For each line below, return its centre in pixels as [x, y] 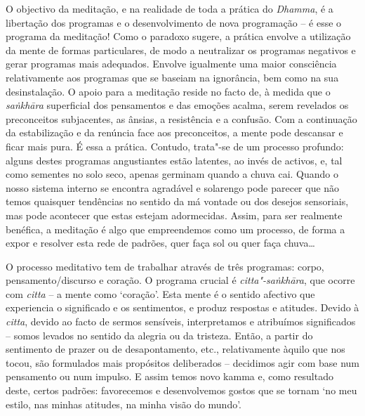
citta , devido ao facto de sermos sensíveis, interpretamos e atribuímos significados [181, 321]
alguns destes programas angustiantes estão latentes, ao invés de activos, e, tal [174, 160]
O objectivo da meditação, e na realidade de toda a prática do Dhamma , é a [170, 8]
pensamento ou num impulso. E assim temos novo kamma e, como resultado [170, 376]
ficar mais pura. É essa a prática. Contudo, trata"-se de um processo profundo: [175, 146]
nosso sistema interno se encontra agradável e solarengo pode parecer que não [173, 187]
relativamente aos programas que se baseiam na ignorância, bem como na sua [172, 77]
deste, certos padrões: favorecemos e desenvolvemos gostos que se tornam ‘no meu [181, 390]
